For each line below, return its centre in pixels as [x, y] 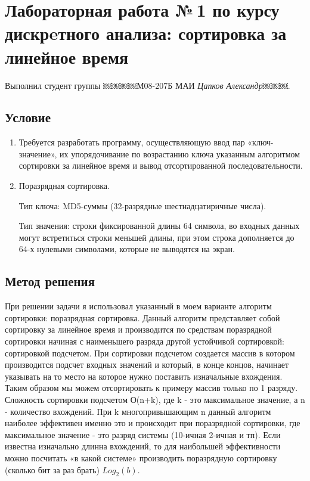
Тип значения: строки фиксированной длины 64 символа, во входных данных [159, 226]
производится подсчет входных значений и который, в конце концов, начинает [147, 364]
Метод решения [50, 281]
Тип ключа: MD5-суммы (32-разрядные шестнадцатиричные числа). [142, 205]
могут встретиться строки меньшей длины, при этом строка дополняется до [156, 237]
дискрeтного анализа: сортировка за [146, 33]
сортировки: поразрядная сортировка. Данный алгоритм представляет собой [142, 317]
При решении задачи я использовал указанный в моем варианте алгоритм [138, 306]
